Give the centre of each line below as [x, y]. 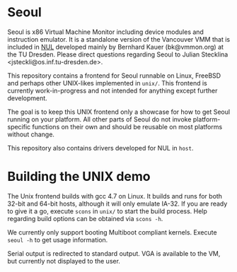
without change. [31, 134]
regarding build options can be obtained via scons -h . [85, 218]
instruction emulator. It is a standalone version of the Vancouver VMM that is [119, 39]
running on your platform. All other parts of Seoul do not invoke [99, 119]
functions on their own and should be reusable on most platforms [127, 126]
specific [19, 126]
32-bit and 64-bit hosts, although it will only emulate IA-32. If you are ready [117, 203]
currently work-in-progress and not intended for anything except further [112, 90]
